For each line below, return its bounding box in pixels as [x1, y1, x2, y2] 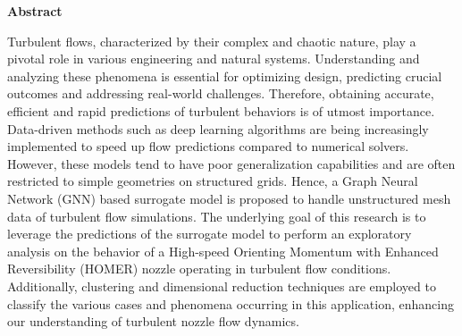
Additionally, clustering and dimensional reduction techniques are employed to [7, 276, 436, 295]
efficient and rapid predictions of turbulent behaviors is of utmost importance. [7, 101, 435, 120]
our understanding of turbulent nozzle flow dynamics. [7, 312, 299, 331]
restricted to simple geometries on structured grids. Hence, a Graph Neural [7, 172, 418, 190]
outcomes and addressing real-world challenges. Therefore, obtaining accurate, [7, 84, 434, 103]
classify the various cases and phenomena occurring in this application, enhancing [7, 294, 454, 313]
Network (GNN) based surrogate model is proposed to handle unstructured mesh [7, 189, 451, 207]
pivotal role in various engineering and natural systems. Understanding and [7, 49, 420, 68]
